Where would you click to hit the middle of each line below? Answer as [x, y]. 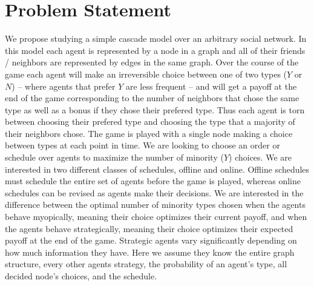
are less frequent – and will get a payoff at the [211, 86]
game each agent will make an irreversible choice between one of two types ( [146, 74]
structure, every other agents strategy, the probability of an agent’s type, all [146, 264]
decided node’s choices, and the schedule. [81, 276]
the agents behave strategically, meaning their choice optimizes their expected [149, 228]
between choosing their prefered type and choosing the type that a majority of [150, 121]
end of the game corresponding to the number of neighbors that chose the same [152, 98]
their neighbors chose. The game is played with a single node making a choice [149, 133]
